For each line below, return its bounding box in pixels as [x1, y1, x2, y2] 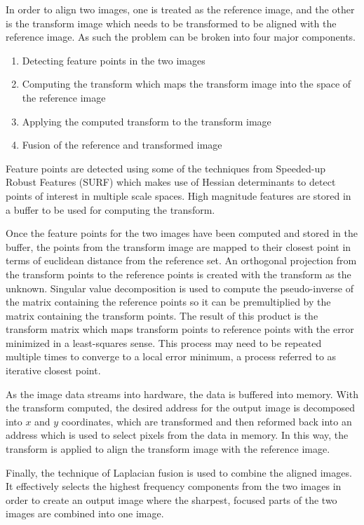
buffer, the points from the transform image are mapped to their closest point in [6, 239, 351, 254]
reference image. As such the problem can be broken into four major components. [6, 29, 356, 44]
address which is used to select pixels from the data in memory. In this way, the [6, 428, 349, 442]
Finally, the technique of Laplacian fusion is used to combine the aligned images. [6, 465, 352, 479]
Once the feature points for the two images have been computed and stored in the [6, 226, 358, 240]
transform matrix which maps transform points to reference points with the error [6, 322, 354, 336]
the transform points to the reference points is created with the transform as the [6, 266, 351, 281]
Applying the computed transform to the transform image [22, 114, 271, 128]
